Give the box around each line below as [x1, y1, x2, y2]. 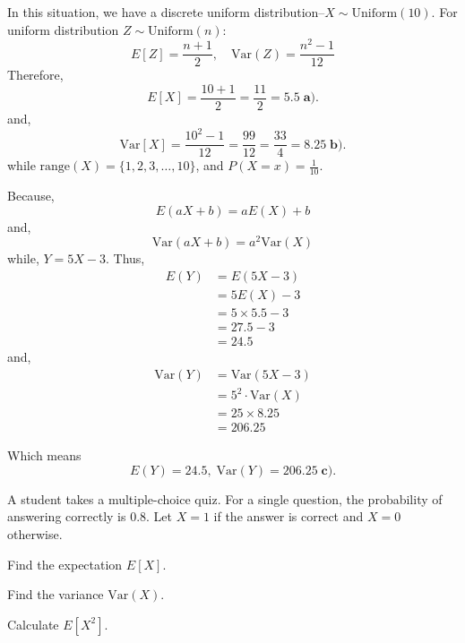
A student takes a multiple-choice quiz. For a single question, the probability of [7, 489, 443, 508]
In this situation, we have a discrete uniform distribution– [7, 3, 325, 21]
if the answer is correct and [213, 507, 364, 526]
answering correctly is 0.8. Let [7, 507, 173, 526]
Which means [7, 446, 82, 465]
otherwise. [7, 524, 63, 543]
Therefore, [7, 65, 64, 84]
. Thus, [105, 249, 145, 268]
